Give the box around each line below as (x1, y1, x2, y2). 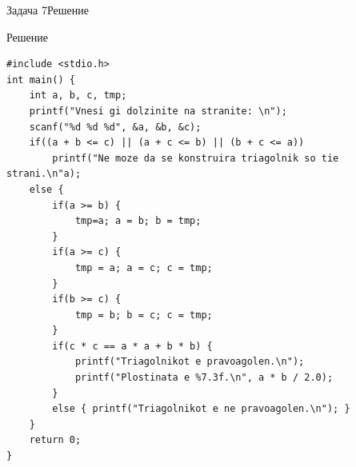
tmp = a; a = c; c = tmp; (74, 261, 213, 273)
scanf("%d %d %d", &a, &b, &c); (29, 121, 202, 133)
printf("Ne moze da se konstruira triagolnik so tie (52, 152, 339, 164)
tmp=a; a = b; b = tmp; (74, 215, 202, 227)
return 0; (29, 434, 82, 446)
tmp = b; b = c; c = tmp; (74, 309, 213, 321)
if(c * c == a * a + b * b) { (52, 340, 213, 352)
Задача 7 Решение (6, 2, 89, 18)
